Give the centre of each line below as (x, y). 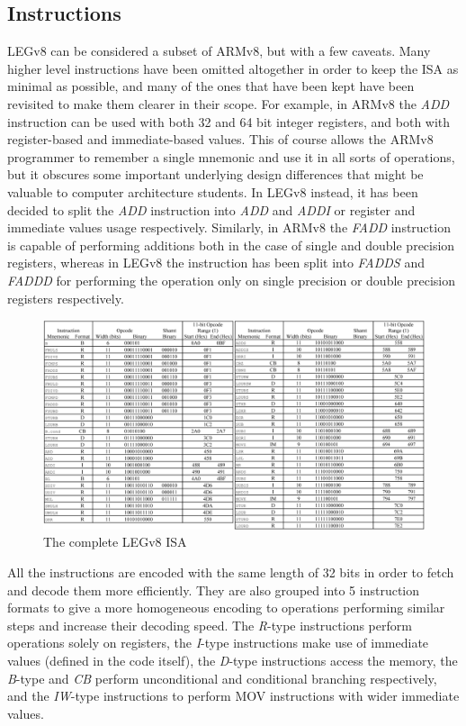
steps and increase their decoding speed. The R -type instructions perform (210, 625)
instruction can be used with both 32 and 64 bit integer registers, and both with (229, 121)
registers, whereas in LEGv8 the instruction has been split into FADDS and (216, 263)
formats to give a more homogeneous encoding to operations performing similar (226, 608)
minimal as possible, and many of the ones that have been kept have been (211, 86)
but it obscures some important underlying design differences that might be (215, 174)
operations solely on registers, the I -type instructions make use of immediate (218, 643)
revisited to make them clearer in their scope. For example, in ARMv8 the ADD (229, 103)
